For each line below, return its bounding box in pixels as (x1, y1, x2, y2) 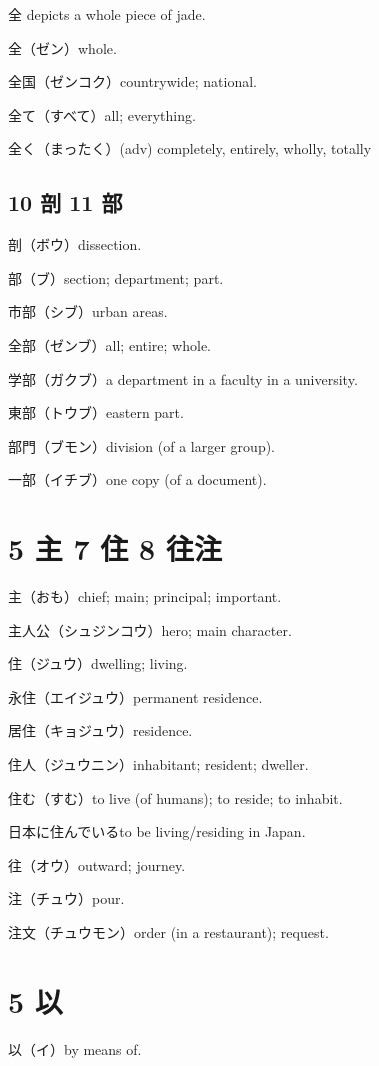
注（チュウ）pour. (8, 888, 125, 909)
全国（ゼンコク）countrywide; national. (8, 71, 257, 92)
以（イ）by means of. (8, 1038, 142, 1059)
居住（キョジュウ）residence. (8, 720, 193, 741)
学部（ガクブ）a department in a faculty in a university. (8, 368, 358, 389)
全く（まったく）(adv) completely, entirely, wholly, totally (8, 138, 372, 159)
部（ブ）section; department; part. (8, 267, 224, 288)
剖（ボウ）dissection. (8, 234, 142, 255)
